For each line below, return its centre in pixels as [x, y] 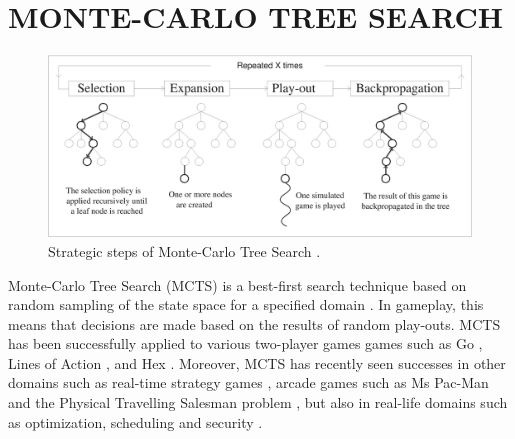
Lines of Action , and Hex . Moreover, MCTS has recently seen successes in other [257, 362]
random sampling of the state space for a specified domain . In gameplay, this [246, 304]
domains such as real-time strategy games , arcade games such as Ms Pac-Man [248, 382]
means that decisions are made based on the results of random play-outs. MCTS [254, 323]
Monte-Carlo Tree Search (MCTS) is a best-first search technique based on [237, 284]
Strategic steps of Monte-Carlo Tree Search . [184, 250]
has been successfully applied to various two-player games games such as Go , [245, 343]
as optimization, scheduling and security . [135, 421]
